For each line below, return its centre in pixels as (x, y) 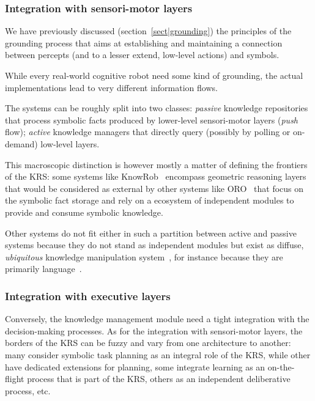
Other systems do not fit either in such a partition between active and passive (151, 233)
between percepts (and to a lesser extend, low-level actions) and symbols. (142, 55)
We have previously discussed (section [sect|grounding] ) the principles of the (148, 31)
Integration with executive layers (88, 296)
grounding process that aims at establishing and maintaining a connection (144, 42)
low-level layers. (70, 143)
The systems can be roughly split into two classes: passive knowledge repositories (157, 108)
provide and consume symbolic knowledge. (84, 212)
